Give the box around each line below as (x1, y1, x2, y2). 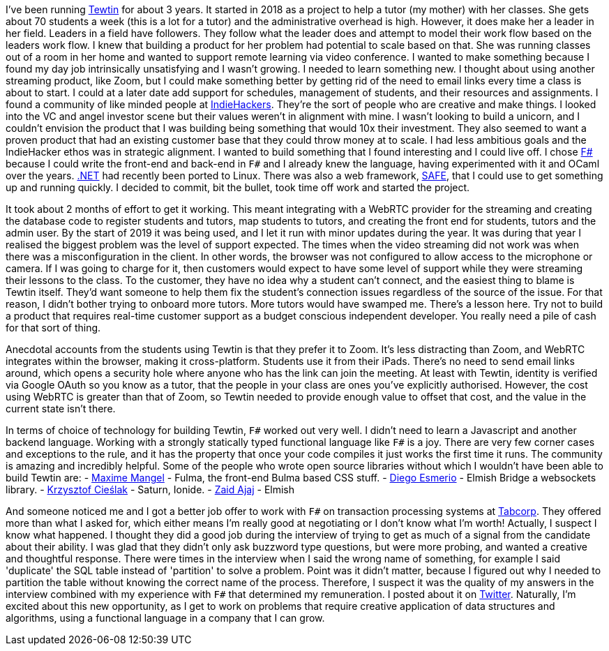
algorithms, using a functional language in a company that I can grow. (6, 612, 325, 624)
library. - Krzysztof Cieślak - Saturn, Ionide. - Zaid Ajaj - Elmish (6, 484, 295, 495)
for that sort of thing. (6, 322, 101, 334)
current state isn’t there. (6, 403, 116, 414)
